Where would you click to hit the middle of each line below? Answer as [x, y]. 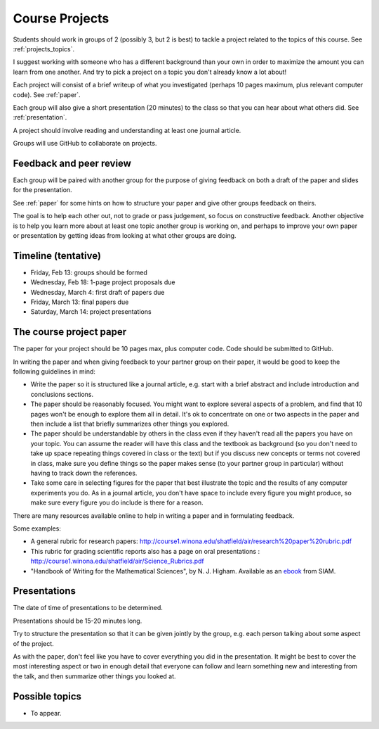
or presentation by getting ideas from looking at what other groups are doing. [125, 235]
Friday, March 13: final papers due [80, 302]
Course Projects [61, 18]
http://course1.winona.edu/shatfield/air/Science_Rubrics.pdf [117, 561]
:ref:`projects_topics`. [44, 49]
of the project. [33, 643]
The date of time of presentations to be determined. [88, 608]
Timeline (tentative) [57, 256]
